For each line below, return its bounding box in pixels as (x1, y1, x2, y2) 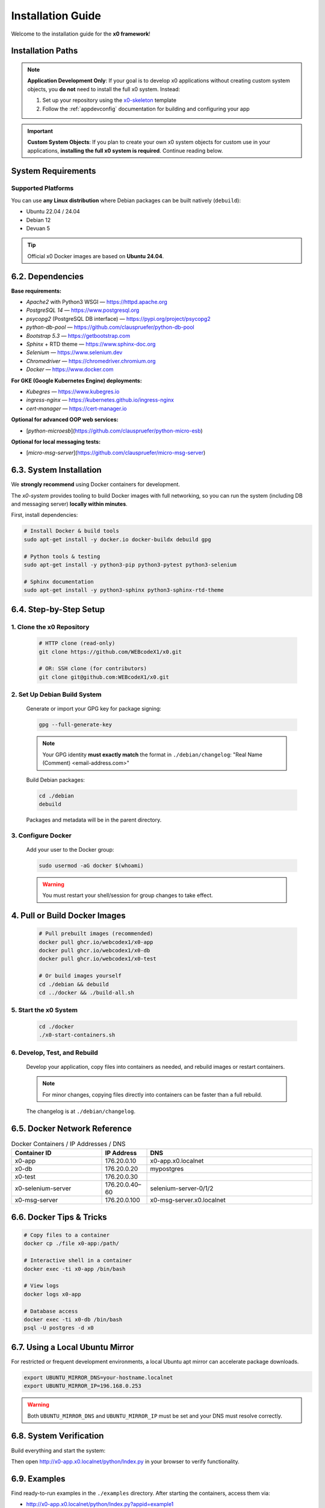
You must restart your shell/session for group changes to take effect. (42, 892, 213, 899)
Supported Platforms (11, 184, 74, 192)
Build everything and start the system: (11, 1446, 106, 1454)
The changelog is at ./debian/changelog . (26, 1107, 135, 1115)
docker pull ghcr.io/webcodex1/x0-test (39, 955, 156, 962)
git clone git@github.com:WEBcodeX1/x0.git (39, 673, 170, 680)
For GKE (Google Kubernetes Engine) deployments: (11, 377, 143, 384)
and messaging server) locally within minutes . (11, 501, 128, 508)
